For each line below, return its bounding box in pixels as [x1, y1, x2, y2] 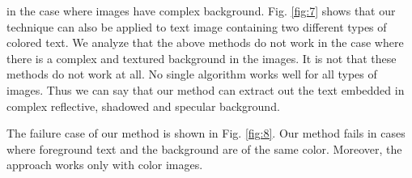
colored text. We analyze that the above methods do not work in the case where [6, 34, 404, 51]
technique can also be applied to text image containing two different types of [6, 18, 387, 35]
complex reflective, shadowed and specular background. [6, 97, 280, 114]
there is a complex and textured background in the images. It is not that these [6, 49, 397, 66]
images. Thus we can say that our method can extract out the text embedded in [6, 81, 405, 98]
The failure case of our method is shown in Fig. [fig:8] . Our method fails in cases [6, 125, 406, 142]
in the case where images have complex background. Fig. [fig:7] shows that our [6, 2, 396, 19]
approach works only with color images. [6, 156, 203, 173]
